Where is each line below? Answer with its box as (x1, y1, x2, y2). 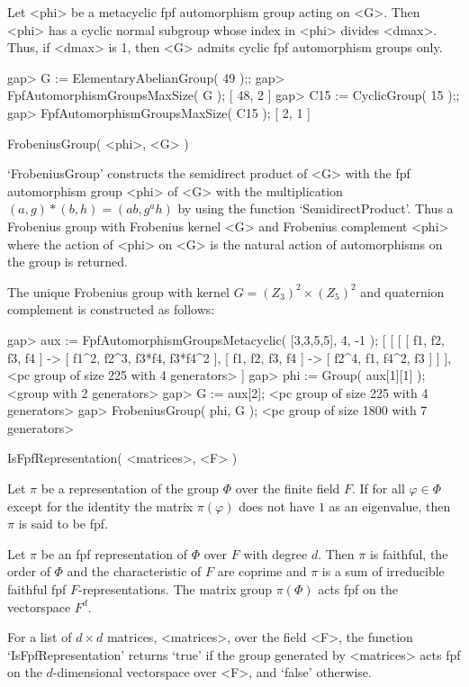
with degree (243, 544, 308, 563)
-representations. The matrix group (78, 580, 273, 599)
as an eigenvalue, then (329, 496, 451, 515)
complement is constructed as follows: (7, 300, 215, 319)
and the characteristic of (67, 562, 202, 581)
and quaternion (360, 282, 445, 301)
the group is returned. (7, 252, 128, 271)
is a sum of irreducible (321, 562, 445, 581)
